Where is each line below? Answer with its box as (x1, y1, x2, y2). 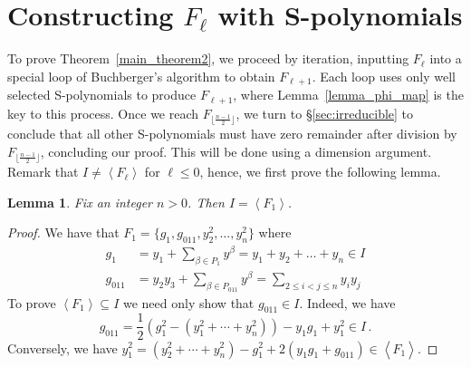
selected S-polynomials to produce (7, 85, 197, 104)
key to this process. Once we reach (7, 103, 199, 122)
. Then (187, 192, 225, 211)
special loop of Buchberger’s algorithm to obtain (7, 66, 275, 85)
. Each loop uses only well (312, 66, 456, 85)
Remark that (7, 162, 79, 181)
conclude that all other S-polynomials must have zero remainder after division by (7, 124, 457, 143)
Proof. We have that (7, 223, 120, 242)
